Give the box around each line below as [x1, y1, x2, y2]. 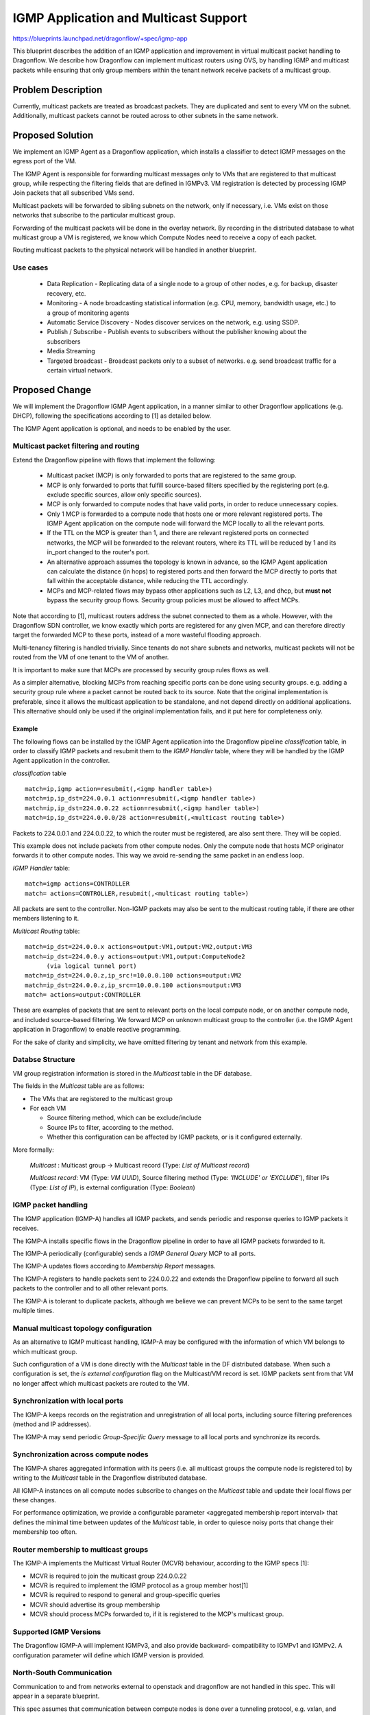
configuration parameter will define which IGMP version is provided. [12, 1651, 205, 1659]
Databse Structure [12, 1055, 75, 1065]
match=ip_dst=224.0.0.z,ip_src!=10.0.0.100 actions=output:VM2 [25, 971, 242, 980]
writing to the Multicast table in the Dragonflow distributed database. [12, 1474, 208, 1482]
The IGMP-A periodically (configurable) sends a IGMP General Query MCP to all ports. [12, 1249, 256, 1258]
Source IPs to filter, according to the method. [47, 1123, 174, 1131]
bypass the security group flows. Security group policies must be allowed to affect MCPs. [47, 596, 301, 604]
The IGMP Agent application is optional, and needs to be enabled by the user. [12, 424, 232, 432]
